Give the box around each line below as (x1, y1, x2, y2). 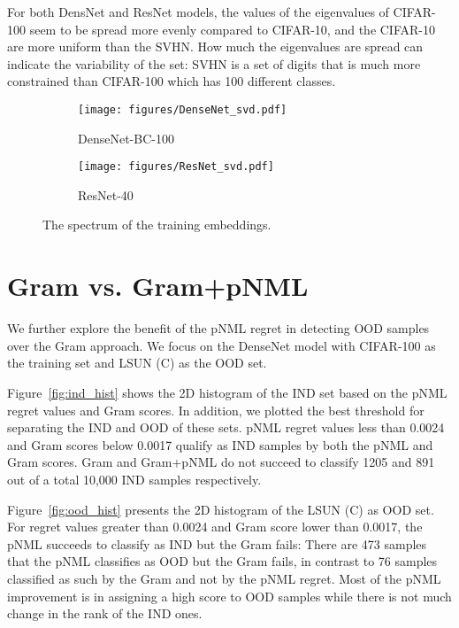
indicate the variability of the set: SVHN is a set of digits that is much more (7, 54, 421, 73)
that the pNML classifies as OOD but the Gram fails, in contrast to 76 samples (7, 552, 438, 570)
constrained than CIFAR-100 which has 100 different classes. (7, 72, 336, 90)
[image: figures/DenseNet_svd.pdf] (78, 103, 287, 116)
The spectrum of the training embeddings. (42, 215, 272, 234)
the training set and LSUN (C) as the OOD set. (7, 353, 267, 372)
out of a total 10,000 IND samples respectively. (7, 469, 262, 488)
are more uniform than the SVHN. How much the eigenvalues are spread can (7, 37, 424, 56)
